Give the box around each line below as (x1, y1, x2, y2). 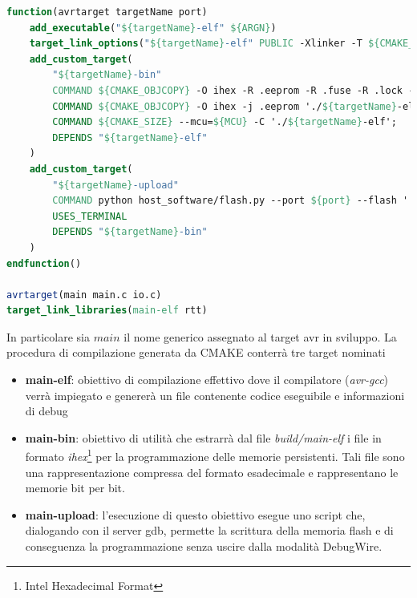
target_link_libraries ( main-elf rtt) (6, 305, 208, 317)
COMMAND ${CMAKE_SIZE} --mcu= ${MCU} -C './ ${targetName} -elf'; (52, 116, 397, 128)
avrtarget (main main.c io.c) (6, 289, 162, 301)
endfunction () (6, 257, 82, 269)
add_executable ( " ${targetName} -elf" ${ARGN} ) (29, 22, 277, 34)
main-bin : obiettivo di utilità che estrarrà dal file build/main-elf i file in (25, 429, 382, 446)
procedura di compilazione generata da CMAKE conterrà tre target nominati (6, 344, 386, 361)
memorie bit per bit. (25, 479, 125, 496)
